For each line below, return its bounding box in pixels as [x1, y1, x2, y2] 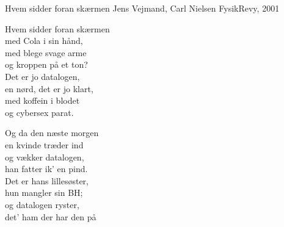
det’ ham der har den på [5, 210, 96, 223]
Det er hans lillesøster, [5, 174, 89, 187]
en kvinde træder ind [5, 138, 84, 151]
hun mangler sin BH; [5, 186, 83, 199]
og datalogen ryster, [5, 198, 79, 211]
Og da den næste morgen [5, 126, 99, 139]
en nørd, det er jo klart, [5, 82, 93, 95]
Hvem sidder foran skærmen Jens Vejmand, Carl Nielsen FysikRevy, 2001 [5, 2, 280, 14]
